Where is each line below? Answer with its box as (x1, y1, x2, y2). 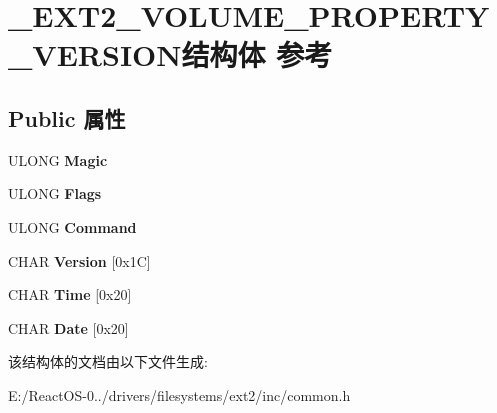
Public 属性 (8, 102, 126, 133)
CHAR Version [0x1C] (8, 250, 151, 271)
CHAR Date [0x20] (8, 317, 129, 338)
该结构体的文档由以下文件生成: (8, 351, 208, 372)
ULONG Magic (8, 149, 108, 170)
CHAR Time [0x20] (8, 284, 132, 305)
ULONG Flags (8, 183, 102, 204)
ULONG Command (8, 216, 137, 237)
